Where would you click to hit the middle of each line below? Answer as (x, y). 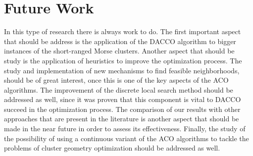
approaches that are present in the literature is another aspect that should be (122, 119)
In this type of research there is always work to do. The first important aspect (123, 31)
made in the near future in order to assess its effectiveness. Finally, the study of (125, 129)
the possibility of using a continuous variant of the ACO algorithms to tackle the (126, 138)
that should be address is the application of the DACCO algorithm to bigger (120, 41)
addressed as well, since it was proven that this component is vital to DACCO (123, 99)
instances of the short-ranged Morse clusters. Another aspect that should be (119, 51)
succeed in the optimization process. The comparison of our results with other (122, 109)
